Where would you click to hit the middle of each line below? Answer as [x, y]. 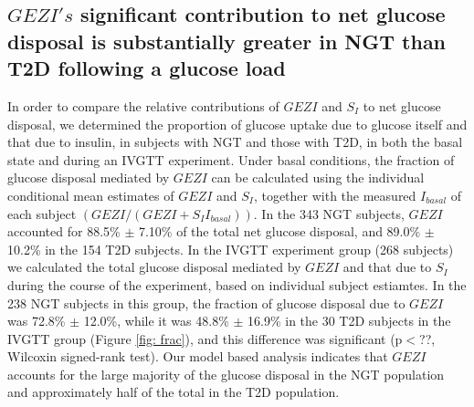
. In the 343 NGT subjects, [329, 213]
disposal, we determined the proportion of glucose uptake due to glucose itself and [237, 124]
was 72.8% [37, 321]
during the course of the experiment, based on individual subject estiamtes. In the [237, 284]
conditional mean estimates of [91, 195]
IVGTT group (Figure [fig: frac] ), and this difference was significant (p [205, 338]
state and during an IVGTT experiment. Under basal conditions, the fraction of [231, 159]
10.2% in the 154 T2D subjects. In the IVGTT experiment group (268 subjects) [231, 249]
